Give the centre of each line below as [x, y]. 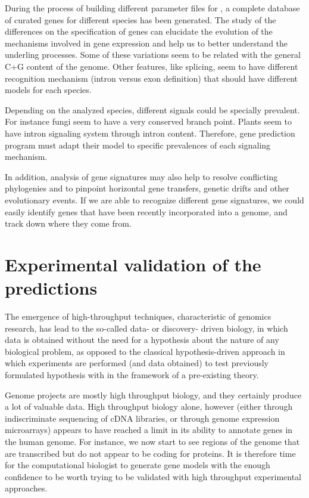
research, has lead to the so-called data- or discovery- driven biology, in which [146, 328]
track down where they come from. [68, 223]
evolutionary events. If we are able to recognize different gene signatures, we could [154, 199]
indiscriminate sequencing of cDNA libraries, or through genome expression [142, 418]
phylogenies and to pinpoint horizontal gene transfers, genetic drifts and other [147, 188]
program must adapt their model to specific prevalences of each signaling [138, 145]
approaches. [26, 488]
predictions [51, 288]
